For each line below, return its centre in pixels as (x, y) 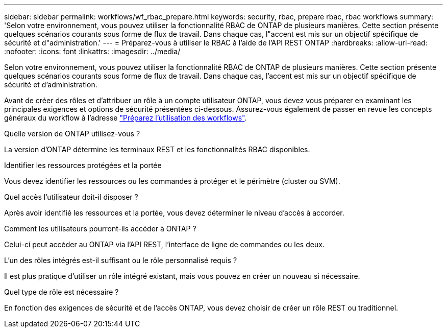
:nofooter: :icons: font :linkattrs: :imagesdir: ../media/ (92, 51)
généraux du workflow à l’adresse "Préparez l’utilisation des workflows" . (126, 118)
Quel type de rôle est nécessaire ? (61, 292)
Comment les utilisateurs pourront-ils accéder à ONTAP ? (100, 229)
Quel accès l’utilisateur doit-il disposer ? (71, 197)
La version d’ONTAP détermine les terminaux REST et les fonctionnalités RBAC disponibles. (157, 149)
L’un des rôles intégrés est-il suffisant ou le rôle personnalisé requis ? (121, 260)
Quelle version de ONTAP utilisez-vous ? (72, 134)
